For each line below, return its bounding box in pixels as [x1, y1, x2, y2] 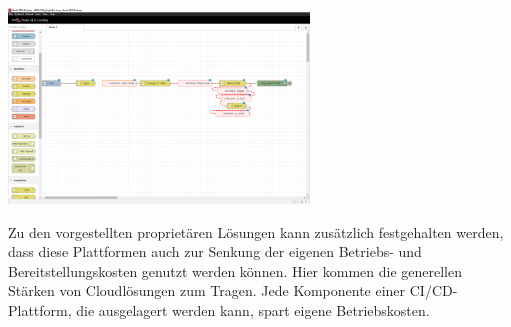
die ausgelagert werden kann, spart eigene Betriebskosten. [76, 300, 430, 321]
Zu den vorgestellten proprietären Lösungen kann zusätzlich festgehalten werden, [8, 221, 504, 242]
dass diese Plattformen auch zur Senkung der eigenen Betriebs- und [8, 241, 422, 262]
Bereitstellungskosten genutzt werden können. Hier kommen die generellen [8, 260, 462, 281]
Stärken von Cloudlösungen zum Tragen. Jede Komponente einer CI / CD [8, 280, 453, 301]
